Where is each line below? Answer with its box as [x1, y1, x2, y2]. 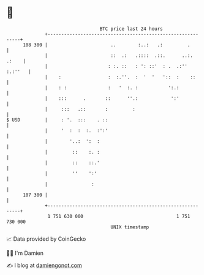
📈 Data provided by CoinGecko [6, 235, 86, 243]
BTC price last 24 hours [99, 26, 164, 32]
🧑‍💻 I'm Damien [6, 249, 44, 257]
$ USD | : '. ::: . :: [6, 116, 108, 123]
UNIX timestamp [110, 224, 149, 230]
